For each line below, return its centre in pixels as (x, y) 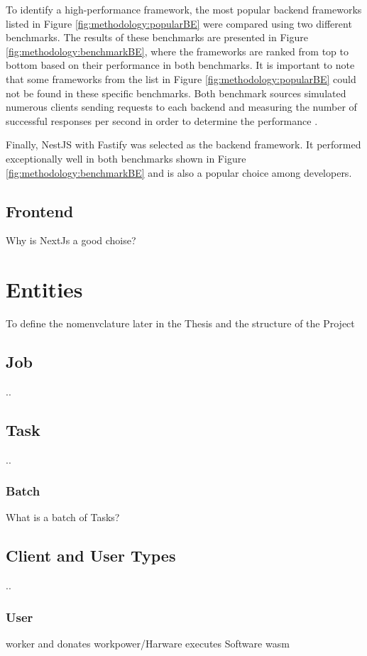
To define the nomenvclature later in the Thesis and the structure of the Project (180, 323)
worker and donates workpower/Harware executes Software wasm (148, 644)
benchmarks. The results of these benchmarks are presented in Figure (157, 37)
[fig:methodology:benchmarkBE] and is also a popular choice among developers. (179, 172)
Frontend (40, 211)
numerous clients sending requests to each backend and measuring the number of (181, 107)
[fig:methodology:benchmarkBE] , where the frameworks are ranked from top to (177, 51)
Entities (44, 289)
